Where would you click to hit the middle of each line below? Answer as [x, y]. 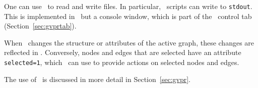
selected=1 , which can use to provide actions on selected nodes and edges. [122, 62]
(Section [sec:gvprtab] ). [40, 26]
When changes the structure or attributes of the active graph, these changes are [129, 42]
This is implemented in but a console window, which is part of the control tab [128, 16]
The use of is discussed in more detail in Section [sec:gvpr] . [97, 79]
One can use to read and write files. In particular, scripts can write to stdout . [128, 6]
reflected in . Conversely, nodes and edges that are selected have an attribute [123, 52]
